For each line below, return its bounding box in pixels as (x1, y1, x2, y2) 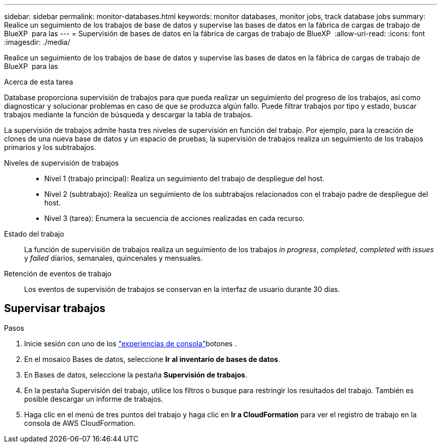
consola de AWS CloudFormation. (24, 418, 136, 427)
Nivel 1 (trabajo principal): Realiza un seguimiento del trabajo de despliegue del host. (44, 174, 325, 183)
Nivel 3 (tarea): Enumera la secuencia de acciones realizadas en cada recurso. (44, 214, 305, 222)
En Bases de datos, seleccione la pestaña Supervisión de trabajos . (24, 370, 247, 379)
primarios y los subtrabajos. (4, 143, 96, 152)
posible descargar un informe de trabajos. (24, 394, 163, 403)
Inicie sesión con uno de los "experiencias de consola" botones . (24, 339, 237, 348)
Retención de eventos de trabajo (4, 269, 112, 278)
